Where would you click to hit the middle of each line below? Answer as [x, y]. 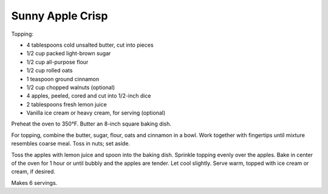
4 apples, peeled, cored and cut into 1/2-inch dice [89, 96]
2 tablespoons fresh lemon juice [67, 104]
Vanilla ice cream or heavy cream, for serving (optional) [96, 113]
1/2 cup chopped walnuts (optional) [71, 87]
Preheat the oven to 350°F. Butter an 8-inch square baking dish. [91, 124]
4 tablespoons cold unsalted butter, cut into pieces [90, 45]
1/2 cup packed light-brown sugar [69, 53]
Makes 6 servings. [34, 182]
